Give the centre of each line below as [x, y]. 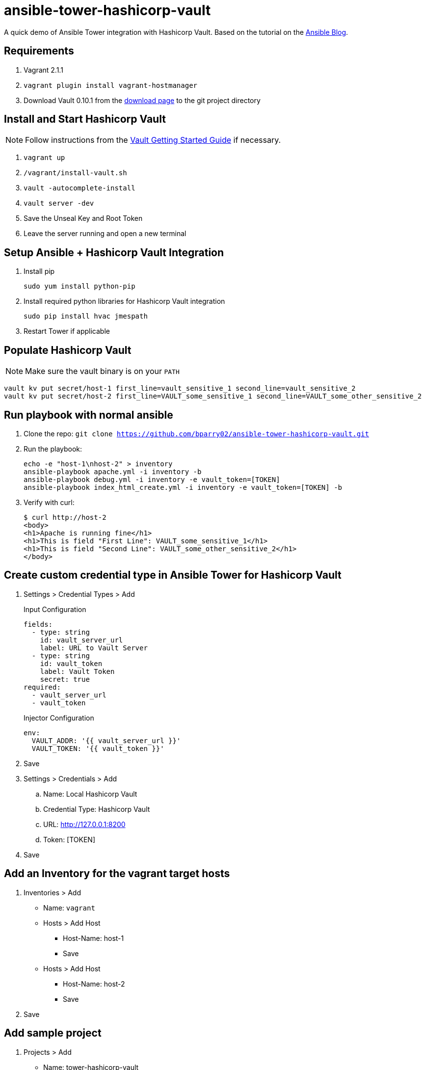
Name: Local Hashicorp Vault [90, 794]
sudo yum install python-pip [80, 286]
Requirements [39, 51]
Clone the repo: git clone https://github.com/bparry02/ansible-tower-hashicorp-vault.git [196, 433]
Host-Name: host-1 [93, 938]
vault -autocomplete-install [80, 188]
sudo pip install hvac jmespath [86, 316]
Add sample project [53, 1033]
